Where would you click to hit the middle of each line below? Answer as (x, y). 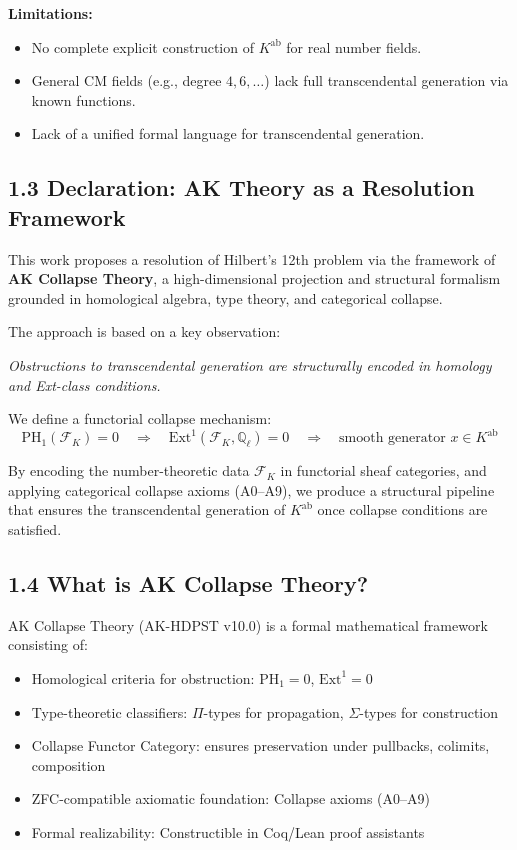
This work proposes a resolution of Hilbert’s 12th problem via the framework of (252, 258)
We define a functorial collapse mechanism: (140, 418)
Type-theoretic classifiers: (109, 711)
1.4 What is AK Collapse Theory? (188, 582)
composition (68, 764)
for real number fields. (354, 46)
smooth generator (392, 438)
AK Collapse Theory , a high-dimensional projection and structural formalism (254, 278)
